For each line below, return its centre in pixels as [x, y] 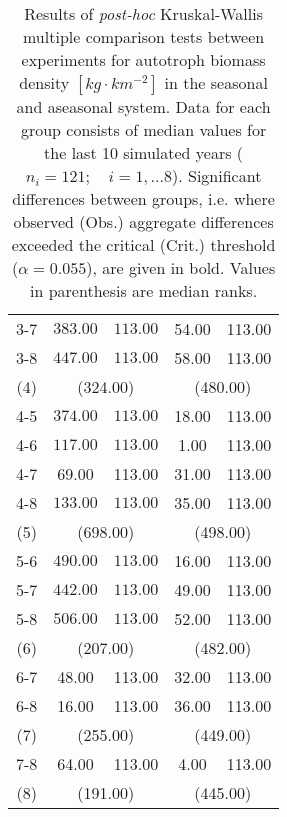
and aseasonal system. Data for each [143, 106]
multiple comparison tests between [143, 36]
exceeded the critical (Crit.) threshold [143, 244]
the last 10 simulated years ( [144, 152]
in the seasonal [216, 82]
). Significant [217, 175]
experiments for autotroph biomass [143, 59]
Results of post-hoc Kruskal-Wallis [144, 13]
